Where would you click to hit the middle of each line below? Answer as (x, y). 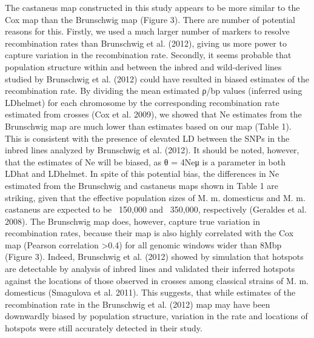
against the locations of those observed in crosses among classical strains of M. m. (157, 280)
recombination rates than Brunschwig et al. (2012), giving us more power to (146, 43)
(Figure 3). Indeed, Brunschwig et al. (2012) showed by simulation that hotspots (154, 257)
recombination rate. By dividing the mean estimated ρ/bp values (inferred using (154, 91)
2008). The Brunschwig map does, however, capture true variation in (132, 221)
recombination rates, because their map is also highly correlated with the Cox (149, 233)
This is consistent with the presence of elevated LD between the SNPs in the (147, 138)
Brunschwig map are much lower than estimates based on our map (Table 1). (148, 126)
